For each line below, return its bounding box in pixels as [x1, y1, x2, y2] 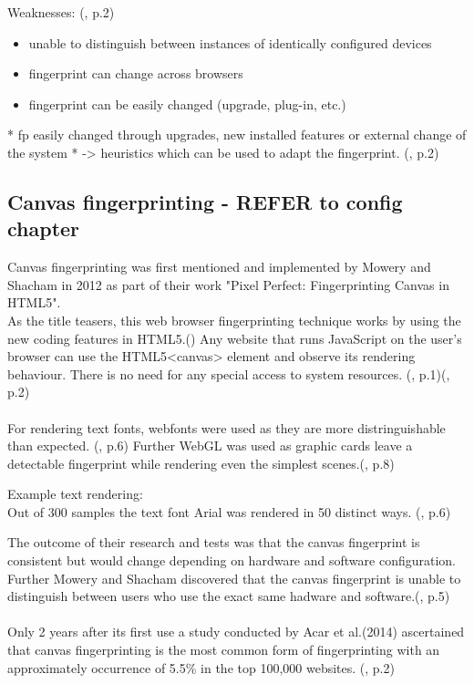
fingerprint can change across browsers [28, 64, 243, 83]
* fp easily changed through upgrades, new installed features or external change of [7, 125, 467, 144]
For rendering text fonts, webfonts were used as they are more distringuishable [7, 418, 446, 437]
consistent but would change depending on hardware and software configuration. [7, 551, 456, 570]
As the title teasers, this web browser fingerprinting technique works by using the [7, 310, 461, 329]
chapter [7, 214, 80, 243]
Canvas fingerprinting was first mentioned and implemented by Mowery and [7, 257, 431, 276]
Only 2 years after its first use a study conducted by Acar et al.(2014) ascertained [7, 622, 465, 641]
